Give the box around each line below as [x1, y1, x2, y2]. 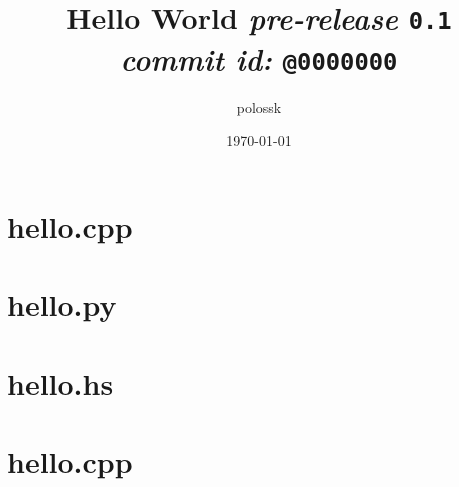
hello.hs [7, 362, 114, 403]
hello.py [7, 284, 117, 325]
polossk [236, 96, 282, 117]
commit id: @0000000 [120, 37, 398, 79]
